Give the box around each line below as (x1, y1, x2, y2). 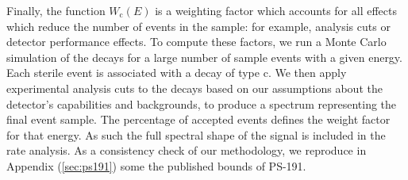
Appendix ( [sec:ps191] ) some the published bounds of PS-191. (6, 157, 306, 174)
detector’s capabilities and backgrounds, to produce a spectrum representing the (6, 95, 397, 112)
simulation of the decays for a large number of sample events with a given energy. (6, 48, 402, 65)
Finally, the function (6, 2, 106, 18)
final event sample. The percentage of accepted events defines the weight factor (6, 111, 391, 128)
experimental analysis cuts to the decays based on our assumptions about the (6, 79, 383, 96)
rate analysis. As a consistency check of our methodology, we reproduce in (6, 142, 367, 159)
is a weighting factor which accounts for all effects (155, 2, 397, 18)
